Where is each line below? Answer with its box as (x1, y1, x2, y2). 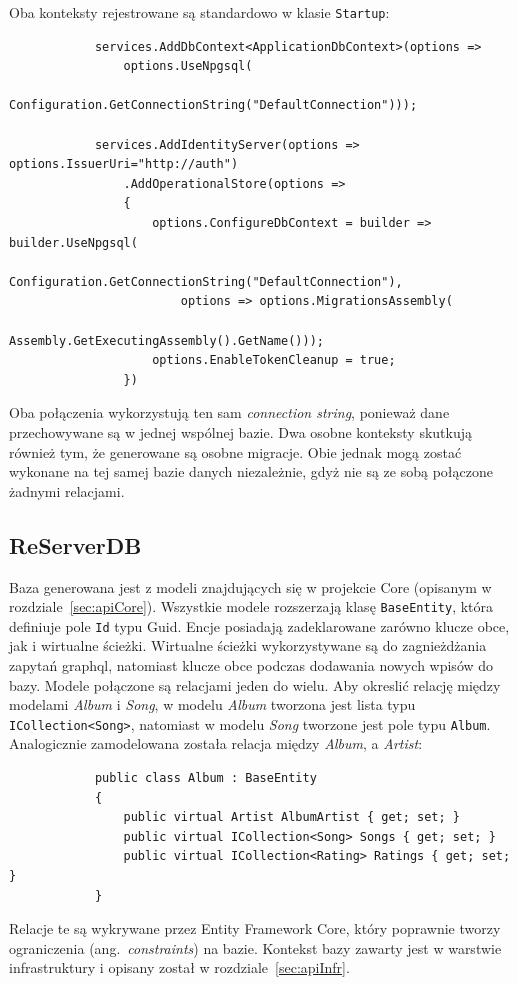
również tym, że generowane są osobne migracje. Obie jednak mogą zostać (9, 441, 462, 462)
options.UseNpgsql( (123, 59, 253, 74)
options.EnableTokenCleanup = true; (152, 353, 396, 368)
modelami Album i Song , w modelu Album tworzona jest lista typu (9, 694, 416, 715)
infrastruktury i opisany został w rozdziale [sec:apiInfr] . (9, 957, 350, 978)
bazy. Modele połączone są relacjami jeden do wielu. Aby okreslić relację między (9, 674, 501, 695)
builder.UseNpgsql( (9, 235, 138, 250)
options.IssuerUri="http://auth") (9, 157, 239, 172)
